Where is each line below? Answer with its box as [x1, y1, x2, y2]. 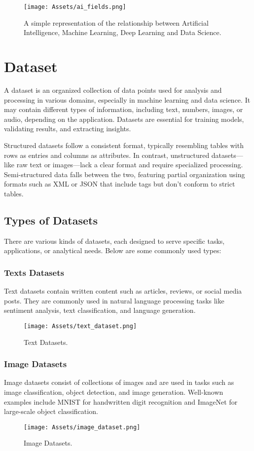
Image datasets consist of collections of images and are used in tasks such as [4, 377, 234, 387]
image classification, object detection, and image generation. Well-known [4, 386, 223, 397]
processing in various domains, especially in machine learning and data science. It [4, 94, 251, 105]
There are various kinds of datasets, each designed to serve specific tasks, [4, 235, 225, 246]
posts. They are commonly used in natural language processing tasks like [4, 295, 224, 305]
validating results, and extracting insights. [4, 123, 131, 134]
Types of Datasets [4, 212, 98, 227]
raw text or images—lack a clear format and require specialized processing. [16, 159, 243, 170]
